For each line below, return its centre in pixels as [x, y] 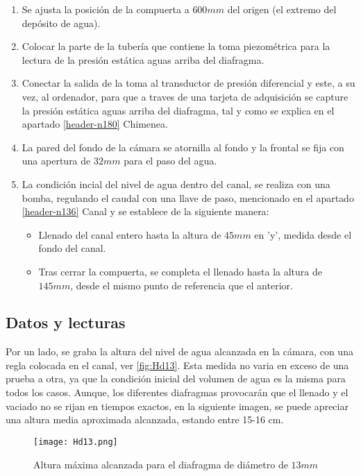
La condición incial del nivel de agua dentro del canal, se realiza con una [176, 184]
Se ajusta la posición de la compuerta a [106, 9]
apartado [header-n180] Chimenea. [95, 124]
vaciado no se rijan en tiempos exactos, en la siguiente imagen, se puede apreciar [177, 406]
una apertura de [56, 161]
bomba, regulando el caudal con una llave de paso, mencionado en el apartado [188, 197]
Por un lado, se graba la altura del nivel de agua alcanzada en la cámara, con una [179, 351]
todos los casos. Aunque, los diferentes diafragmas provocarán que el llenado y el [177, 392]
